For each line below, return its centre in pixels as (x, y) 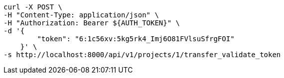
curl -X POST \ (33, 7)
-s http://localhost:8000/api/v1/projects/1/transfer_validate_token (142, 55)
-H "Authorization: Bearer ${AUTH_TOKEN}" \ (92, 23)
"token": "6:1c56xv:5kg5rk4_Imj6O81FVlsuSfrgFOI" (136, 39)
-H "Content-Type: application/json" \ (81, 15)
